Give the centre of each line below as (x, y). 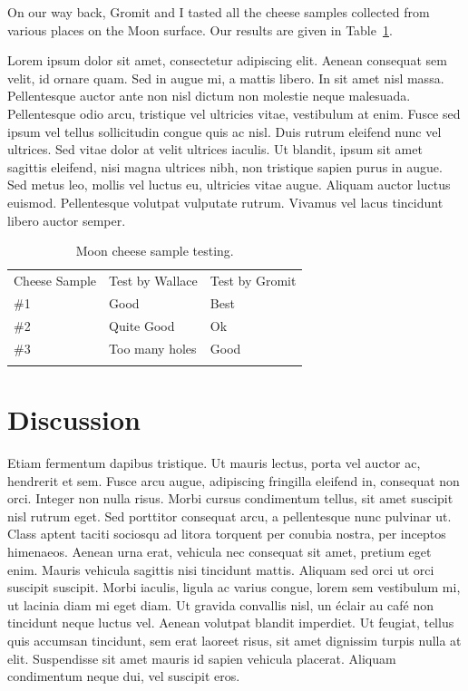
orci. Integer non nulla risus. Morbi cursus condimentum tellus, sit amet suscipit (230, 498)
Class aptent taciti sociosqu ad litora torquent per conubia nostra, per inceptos (227, 534)
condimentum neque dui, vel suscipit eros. (124, 676)
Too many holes (153, 348)
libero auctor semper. (67, 220)
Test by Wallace (153, 280)
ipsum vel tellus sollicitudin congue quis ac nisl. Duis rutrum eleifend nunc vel (224, 131)
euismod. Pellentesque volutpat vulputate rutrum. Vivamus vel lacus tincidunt (225, 202)
